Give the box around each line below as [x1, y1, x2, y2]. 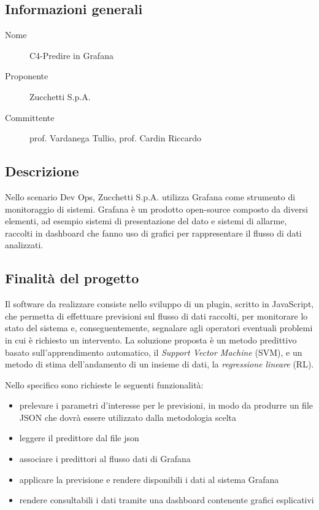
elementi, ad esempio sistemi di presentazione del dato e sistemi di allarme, [5, 214, 287, 227]
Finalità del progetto [5, 269, 139, 288]
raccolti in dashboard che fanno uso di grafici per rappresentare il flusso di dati [5, 226, 302, 239]
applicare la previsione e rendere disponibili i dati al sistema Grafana [19, 473, 279, 485]
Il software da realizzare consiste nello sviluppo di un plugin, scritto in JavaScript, [5, 297, 314, 310]
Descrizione [5, 162, 79, 181]
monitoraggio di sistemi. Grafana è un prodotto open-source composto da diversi [5, 202, 308, 215]
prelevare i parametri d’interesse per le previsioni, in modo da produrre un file [19, 399, 313, 412]
